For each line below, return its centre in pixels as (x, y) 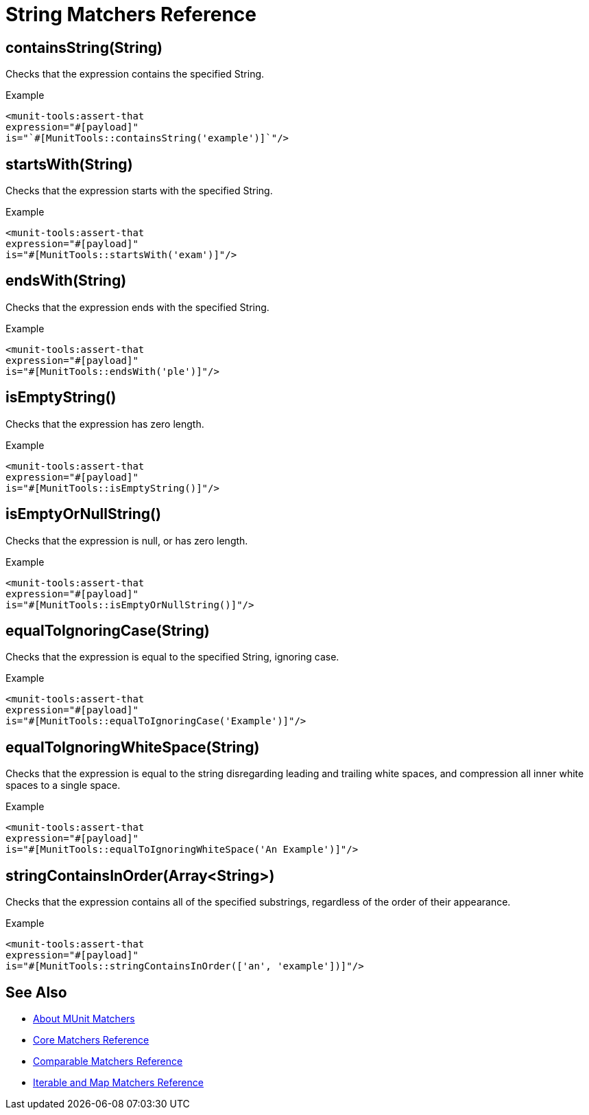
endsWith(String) (66, 281)
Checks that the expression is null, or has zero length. (127, 540)
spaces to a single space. (63, 785)
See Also (36, 992)
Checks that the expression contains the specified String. (135, 74)
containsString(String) (84, 47)
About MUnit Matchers (84, 1018)
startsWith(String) (69, 164)
